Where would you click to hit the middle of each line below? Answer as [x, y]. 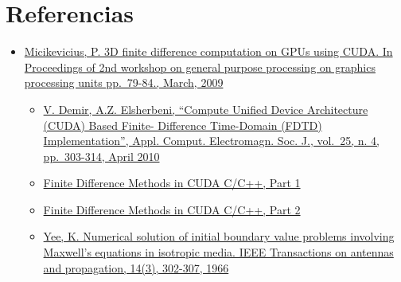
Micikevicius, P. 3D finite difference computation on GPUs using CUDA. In [208, 51]
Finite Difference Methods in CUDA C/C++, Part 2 [172, 209]
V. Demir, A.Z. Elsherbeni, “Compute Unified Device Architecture [206, 109]
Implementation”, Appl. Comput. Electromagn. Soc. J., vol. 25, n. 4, [212, 141]
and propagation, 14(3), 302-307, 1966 [136, 267]
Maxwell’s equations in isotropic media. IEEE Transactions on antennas [218, 252]
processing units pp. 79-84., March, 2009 [124, 82]
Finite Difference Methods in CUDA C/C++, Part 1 [172, 183]
